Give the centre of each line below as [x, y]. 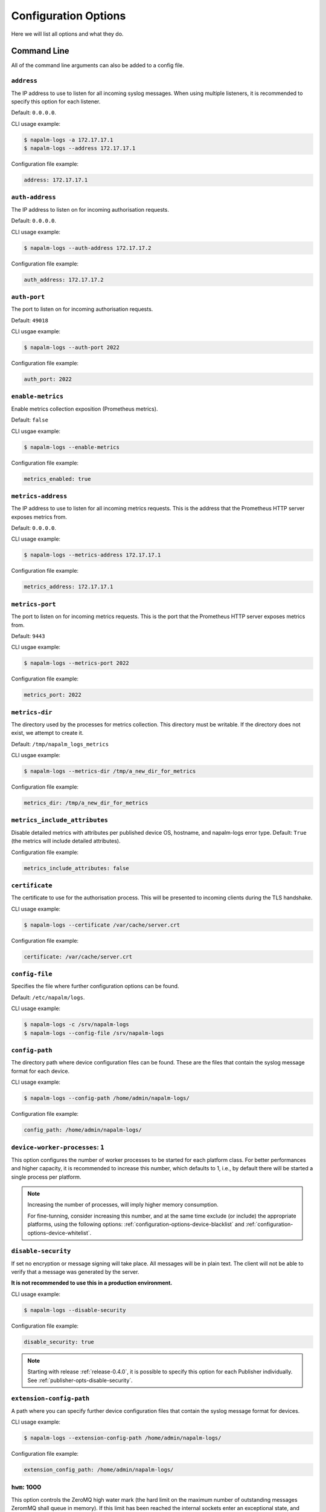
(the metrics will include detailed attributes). [66, 841]
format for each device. [40, 1071]
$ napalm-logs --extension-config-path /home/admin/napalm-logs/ [123, 1438]
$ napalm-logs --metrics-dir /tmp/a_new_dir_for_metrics [110, 771]
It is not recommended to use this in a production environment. [92, 1283]
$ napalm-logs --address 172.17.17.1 [80, 148]
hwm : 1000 [26, 1487]
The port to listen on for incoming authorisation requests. [82, 309]
